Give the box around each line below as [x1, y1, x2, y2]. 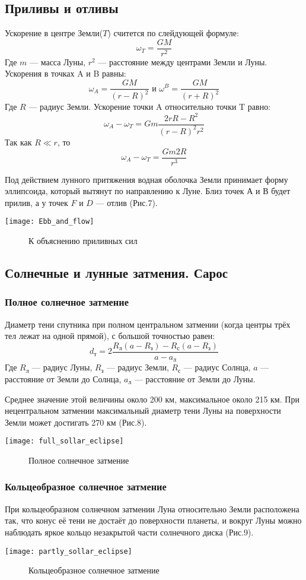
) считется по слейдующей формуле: [107, 27, 239, 39]
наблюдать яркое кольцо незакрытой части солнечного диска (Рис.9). [5, 525, 254, 538]
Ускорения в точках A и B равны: [5, 67, 126, 80]
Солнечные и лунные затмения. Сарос [5, 264, 228, 282]
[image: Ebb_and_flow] [5, 217, 94, 226]
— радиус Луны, [32, 361, 93, 373]
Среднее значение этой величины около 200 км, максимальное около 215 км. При [5, 392, 299, 405]
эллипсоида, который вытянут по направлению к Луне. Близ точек [5, 185, 244, 197]
